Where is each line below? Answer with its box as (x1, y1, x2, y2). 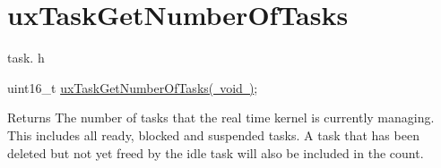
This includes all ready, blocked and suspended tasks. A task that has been (7, 125, 419, 144)
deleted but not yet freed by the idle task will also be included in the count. (7, 143, 424, 162)
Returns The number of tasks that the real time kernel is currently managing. (7, 108, 435, 127)
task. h (7, 48, 45, 67)
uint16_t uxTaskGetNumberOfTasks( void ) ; (7, 78, 258, 97)
